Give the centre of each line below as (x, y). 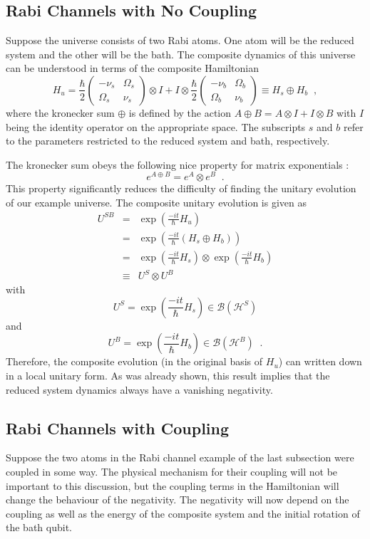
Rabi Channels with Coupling (118, 428)
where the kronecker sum (60, 112)
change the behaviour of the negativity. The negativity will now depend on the (178, 499)
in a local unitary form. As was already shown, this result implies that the (168, 376)
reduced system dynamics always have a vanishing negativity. (139, 389)
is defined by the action (180, 112)
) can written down (320, 361)
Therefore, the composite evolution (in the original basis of (134, 361)
